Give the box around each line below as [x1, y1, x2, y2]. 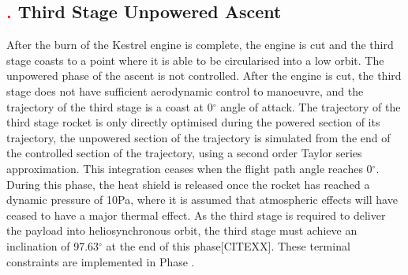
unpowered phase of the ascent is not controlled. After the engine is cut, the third [6, 67, 402, 84]
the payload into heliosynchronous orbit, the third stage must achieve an [6, 222, 357, 239]
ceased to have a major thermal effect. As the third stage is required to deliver [6, 206, 386, 223]
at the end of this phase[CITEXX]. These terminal [106, 237, 350, 254]
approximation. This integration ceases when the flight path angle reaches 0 [6, 160, 372, 176]
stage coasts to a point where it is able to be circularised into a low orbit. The [6, 51, 384, 68]
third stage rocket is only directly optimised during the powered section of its [6, 114, 380, 130]
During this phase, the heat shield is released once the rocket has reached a [6, 175, 370, 192]
